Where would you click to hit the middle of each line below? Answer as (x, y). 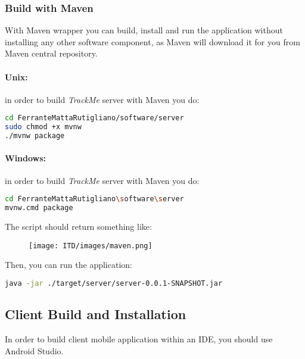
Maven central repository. (51, 53)
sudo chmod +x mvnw (43, 127)
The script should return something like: (78, 227)
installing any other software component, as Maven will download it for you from (152, 41)
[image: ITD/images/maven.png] (91, 246)
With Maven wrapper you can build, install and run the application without (144, 30)
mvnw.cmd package (39, 208)
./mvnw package (35, 136)
